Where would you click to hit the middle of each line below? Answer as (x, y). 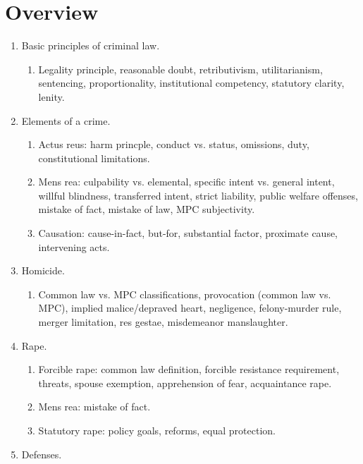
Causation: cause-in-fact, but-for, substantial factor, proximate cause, (188, 233)
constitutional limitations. (94, 158)
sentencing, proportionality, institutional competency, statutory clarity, (191, 83)
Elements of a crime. (66, 120)
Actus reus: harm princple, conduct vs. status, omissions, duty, (174, 144)
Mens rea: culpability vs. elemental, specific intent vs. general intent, (186, 182)
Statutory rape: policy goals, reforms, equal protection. (157, 430)
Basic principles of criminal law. (91, 45)
